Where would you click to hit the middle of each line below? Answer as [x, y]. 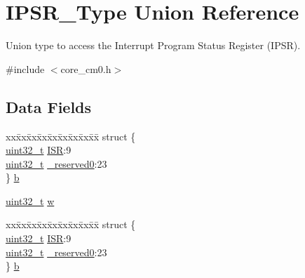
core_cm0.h [86, 68]
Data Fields [49, 106]
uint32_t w [30, 200]
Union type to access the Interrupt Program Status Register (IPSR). [153, 45]
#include [25, 68]
